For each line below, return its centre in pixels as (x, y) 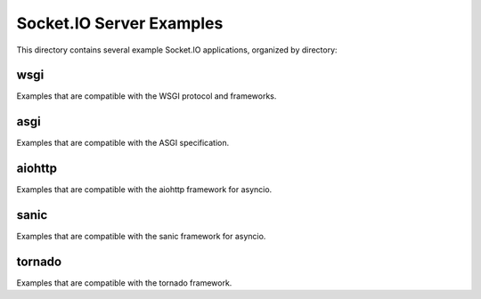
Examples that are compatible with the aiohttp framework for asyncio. (144, 190)
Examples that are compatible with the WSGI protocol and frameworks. (147, 96)
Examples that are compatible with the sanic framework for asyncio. (141, 237)
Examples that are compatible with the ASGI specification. (123, 143)
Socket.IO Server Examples (120, 23)
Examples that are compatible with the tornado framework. (124, 283)
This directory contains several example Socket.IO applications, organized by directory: (177, 50)
